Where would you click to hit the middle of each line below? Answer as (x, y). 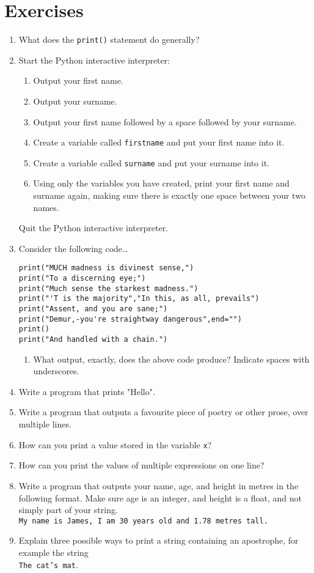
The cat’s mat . (48, 564)
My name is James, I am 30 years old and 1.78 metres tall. (143, 521)
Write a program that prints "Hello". (87, 391)
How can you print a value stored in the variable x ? (115, 444)
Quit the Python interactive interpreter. (93, 228)
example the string (53, 552)
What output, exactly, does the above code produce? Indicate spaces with (171, 359)
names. (46, 207)
